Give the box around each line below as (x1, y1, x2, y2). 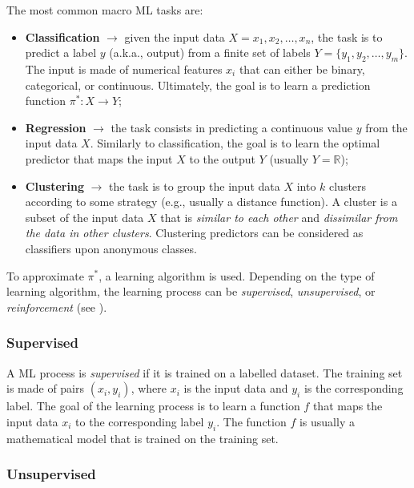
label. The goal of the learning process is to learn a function (6, 397, 300, 414)
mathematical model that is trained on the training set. (6, 430, 279, 446)
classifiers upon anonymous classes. (25, 240, 197, 256)
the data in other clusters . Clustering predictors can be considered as (25, 224, 364, 241)
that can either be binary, (239, 60, 365, 77)
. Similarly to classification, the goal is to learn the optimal (90, 135, 380, 151)
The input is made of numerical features (25, 60, 223, 77)
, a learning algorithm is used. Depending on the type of (98, 267, 375, 284)
